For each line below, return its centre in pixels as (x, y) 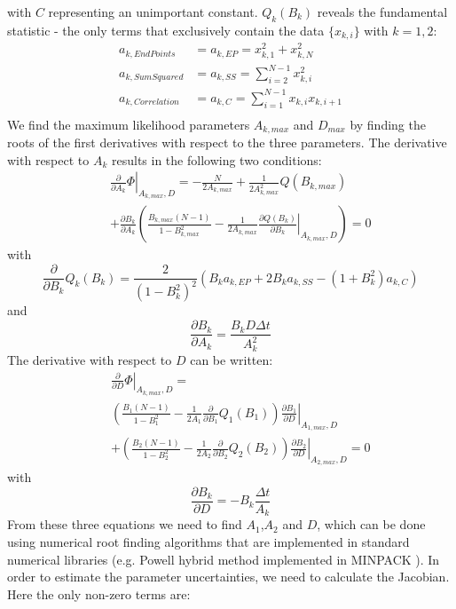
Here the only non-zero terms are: (99, 593)
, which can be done (371, 524)
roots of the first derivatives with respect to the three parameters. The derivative (227, 142)
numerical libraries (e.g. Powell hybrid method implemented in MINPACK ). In (224, 559)
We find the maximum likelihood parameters (129, 124)
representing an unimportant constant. (153, 12)
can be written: (232, 359)
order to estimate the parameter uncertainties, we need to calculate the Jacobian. (228, 577)
